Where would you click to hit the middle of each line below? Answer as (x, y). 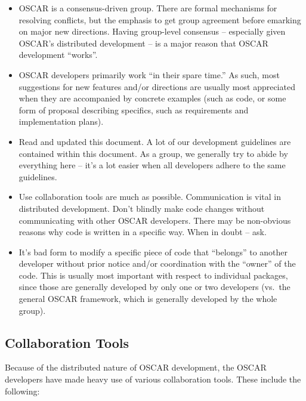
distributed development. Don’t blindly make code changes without (142, 208)
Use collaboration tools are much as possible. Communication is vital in (150, 197)
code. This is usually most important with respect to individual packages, (153, 275)
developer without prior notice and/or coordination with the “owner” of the (157, 263)
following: (22, 391)
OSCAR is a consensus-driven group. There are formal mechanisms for (148, 8)
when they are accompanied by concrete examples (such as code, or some (152, 98)
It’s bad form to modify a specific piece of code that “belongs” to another (153, 252)
